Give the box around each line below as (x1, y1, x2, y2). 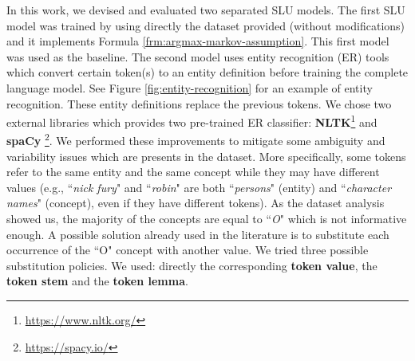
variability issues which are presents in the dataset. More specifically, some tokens (6, 147, 406, 164)
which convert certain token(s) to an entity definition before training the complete (6, 64, 409, 80)
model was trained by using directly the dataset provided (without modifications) (6, 17, 405, 33)
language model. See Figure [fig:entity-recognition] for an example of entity (6, 79, 373, 96)
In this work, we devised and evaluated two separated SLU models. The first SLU (6, 2, 405, 18)
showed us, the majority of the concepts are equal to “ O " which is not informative (6, 210, 407, 227)
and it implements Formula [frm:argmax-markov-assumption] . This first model (6, 33, 389, 49)
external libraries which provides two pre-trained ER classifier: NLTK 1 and (6, 112, 377, 130)
